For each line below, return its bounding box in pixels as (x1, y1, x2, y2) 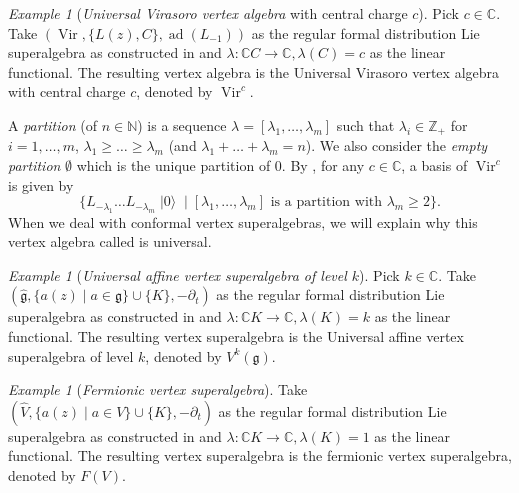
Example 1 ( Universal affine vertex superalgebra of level (8, 264, 347, 285)
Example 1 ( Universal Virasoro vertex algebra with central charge (8, 3, 408, 23)
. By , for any (281, 155, 365, 176)
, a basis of (401, 155, 468, 176)
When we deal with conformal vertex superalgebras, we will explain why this (8, 211, 478, 232)
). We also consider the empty (305, 135, 488, 156)
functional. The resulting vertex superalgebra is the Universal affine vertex (8, 325, 464, 346)
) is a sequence (137, 114, 227, 135)
